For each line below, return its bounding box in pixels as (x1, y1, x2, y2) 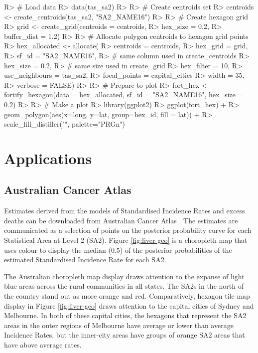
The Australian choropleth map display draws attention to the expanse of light (4, 271, 245, 281)
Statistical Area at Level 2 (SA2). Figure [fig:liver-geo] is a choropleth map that (4, 235, 248, 245)
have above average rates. (4, 340, 82, 350)
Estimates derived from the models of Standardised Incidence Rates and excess (4, 205, 245, 216)
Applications (4, 148, 92, 168)
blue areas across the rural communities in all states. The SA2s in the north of (4, 281, 244, 291)
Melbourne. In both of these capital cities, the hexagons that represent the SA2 (4, 310, 247, 321)
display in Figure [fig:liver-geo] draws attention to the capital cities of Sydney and (4, 300, 254, 311)
